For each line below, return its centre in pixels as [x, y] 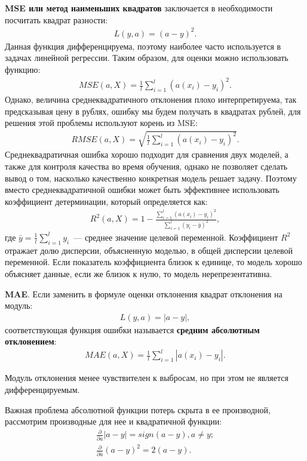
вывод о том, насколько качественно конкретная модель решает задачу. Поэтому [151, 178]
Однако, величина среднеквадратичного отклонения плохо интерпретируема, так [151, 99]
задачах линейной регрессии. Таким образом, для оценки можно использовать [147, 58]
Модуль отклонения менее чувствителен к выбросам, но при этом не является [147, 378]
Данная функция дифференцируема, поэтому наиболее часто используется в [143, 46]
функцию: [23, 69]
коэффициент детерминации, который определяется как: [106, 201]
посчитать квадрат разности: [56, 19]
